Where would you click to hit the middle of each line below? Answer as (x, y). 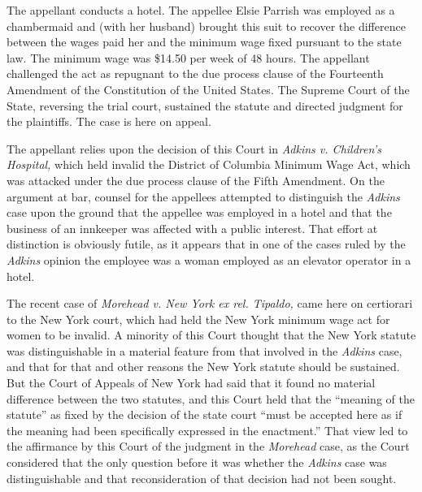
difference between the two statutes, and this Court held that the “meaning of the (211, 398)
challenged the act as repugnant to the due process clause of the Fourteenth (195, 73)
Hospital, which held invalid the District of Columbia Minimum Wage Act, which (209, 164)
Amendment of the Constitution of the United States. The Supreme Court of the (208, 89)
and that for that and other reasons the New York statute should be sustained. (203, 367)
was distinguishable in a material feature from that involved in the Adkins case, (204, 350)
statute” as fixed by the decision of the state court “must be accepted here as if (204, 414)
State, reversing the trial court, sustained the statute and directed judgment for (205, 105)
